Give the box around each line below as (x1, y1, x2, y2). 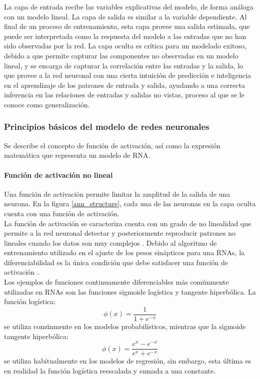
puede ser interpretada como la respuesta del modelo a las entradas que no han (4, 30, 246, 41)
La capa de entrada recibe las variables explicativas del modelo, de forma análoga (4, 1, 253, 11)
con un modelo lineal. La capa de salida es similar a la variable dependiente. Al (4, 11, 247, 21)
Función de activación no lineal (4, 169, 113, 180)
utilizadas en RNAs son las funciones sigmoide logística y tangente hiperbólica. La (4, 286, 256, 297)
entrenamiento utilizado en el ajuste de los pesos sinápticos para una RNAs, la (4, 247, 245, 258)
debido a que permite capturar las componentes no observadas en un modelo (4, 50, 238, 60)
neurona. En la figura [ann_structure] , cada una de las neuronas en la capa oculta (4, 198, 256, 209)
